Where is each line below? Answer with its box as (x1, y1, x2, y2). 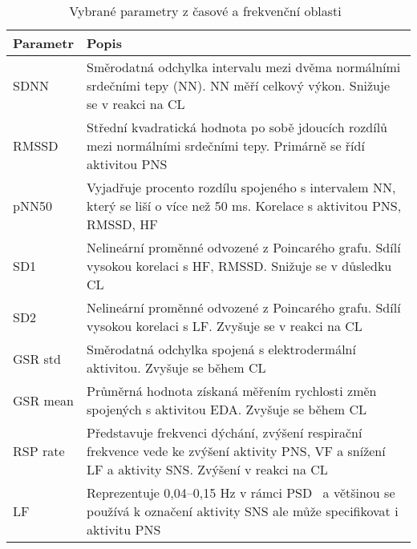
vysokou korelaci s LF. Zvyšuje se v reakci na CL (87, 317, 362, 335)
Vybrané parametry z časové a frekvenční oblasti (69, 2, 342, 20)
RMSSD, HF (87, 215, 158, 233)
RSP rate (13, 442, 65, 460)
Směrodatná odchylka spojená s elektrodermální (87, 340, 356, 358)
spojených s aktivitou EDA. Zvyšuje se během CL (87, 400, 367, 418)
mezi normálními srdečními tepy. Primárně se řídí (87, 136, 365, 155)
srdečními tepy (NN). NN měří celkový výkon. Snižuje (87, 76, 390, 95)
